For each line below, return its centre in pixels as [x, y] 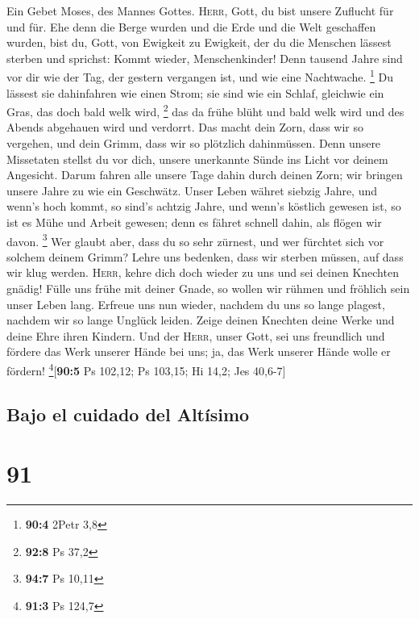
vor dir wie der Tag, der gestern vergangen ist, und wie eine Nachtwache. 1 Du [200, 76]
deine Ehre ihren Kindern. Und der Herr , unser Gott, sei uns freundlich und [196, 335]
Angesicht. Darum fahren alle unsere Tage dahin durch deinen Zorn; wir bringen [205, 175]
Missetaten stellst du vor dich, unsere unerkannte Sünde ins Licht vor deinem [197, 159]
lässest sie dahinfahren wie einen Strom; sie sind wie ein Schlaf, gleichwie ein [195, 92]
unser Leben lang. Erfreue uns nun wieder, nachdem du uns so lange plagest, [196, 304]
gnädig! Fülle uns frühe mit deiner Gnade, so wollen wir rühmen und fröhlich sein [208, 289]
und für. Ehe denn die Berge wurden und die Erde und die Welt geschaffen [191, 26]
